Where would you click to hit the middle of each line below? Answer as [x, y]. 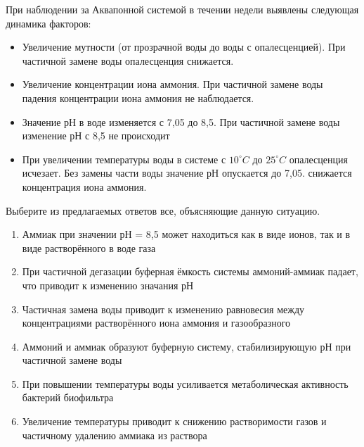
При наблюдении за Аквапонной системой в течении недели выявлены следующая [182, 9]
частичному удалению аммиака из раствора [115, 435]
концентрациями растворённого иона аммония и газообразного [156, 323]
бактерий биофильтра [68, 397]
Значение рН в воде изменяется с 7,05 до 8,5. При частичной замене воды [181, 121]
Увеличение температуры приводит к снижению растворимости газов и [174, 421]
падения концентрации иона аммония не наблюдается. [138, 97]
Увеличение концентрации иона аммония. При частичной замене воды [173, 84]
